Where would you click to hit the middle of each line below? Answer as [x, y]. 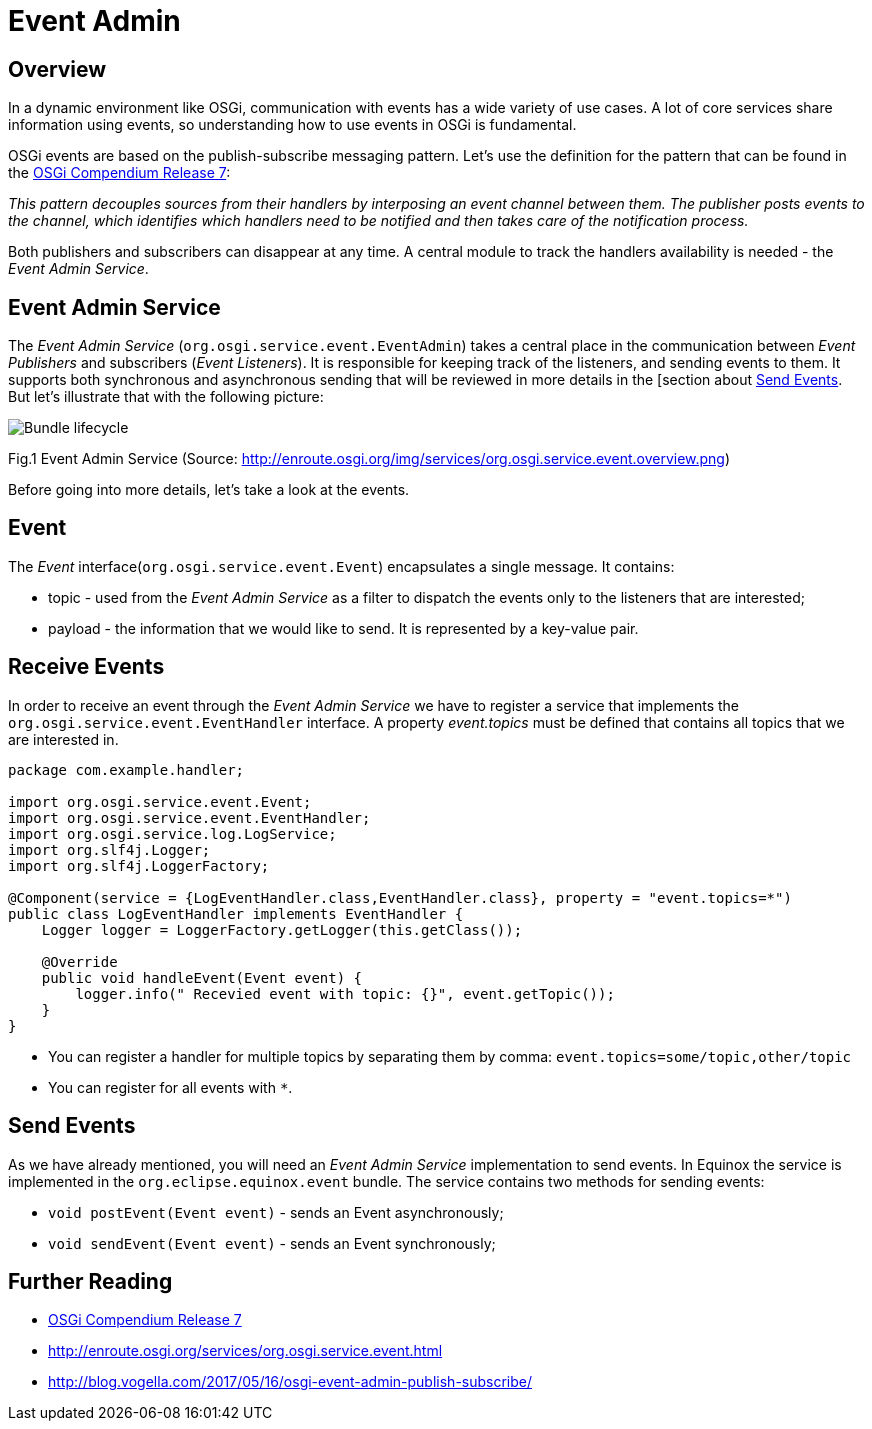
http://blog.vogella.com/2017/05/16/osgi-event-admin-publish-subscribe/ [290, 1382]
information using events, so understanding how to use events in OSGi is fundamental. [292, 125]
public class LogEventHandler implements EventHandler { [236, 913]
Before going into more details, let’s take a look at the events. [209, 490]
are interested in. [63, 739]
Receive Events [86, 667]
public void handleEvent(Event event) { [202, 977]
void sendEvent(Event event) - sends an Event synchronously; [272, 1243]
